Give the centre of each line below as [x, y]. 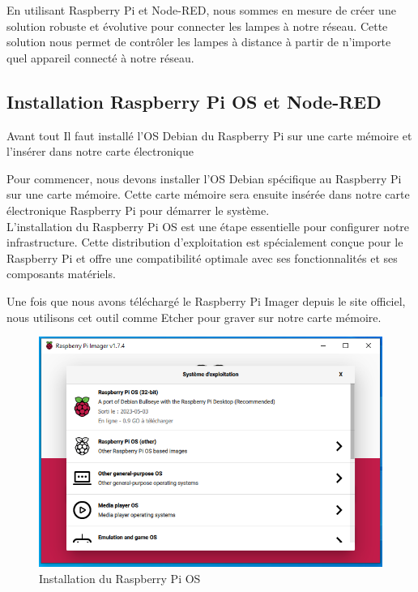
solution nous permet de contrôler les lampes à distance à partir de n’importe [199, 42]
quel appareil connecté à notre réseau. [100, 57]
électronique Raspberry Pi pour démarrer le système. [138, 210]
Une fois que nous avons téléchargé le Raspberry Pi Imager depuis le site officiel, [206, 300]
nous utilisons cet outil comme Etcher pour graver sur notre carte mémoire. [194, 317]
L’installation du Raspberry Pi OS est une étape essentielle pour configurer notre [208, 226]
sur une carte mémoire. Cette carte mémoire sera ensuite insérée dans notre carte [208, 194]
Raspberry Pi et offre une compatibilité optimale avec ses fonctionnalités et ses [202, 257]
